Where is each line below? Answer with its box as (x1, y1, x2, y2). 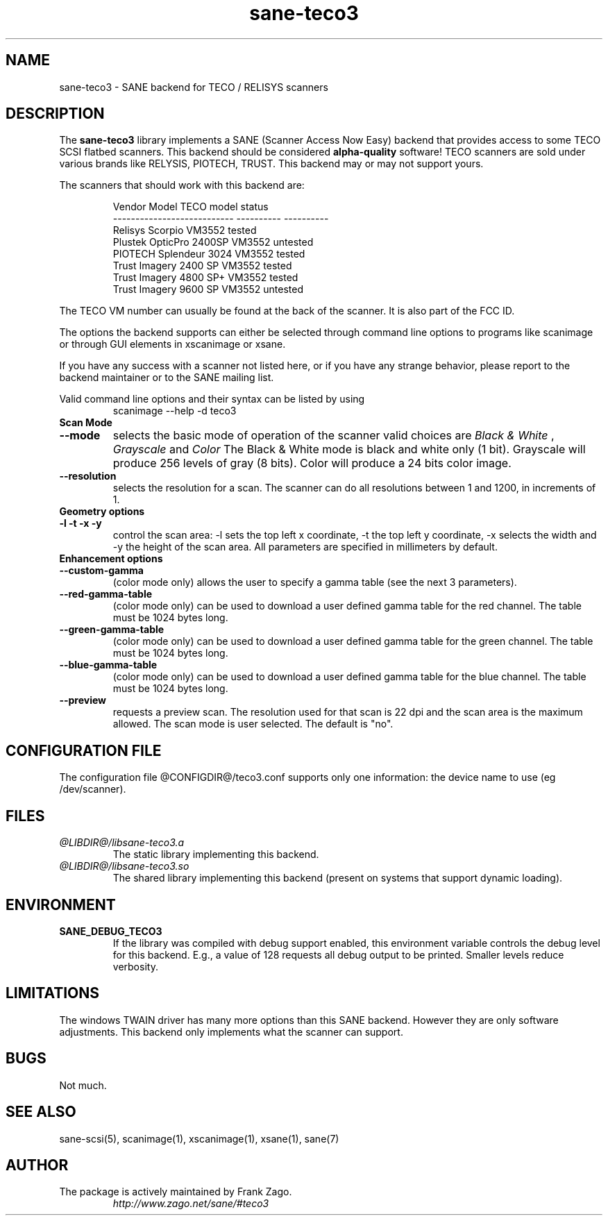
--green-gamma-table (59, 623, 164, 636)
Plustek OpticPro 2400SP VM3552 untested (112, 236, 314, 249)
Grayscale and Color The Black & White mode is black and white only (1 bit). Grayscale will (112, 442, 586, 457)
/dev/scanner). (59, 783, 126, 795)
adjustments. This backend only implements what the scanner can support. (59, 1025, 403, 1038)
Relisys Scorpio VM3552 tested (112, 224, 257, 237)
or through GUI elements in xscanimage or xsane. (59, 338, 286, 351)
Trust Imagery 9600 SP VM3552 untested (112, 283, 304, 296)
